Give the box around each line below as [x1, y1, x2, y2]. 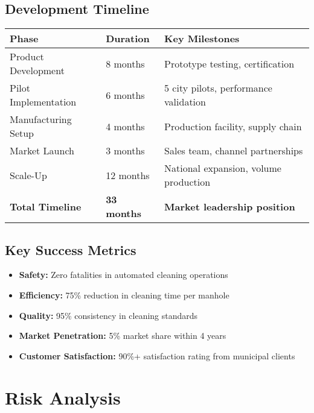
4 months [106, 119, 145, 133]
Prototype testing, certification [164, 56, 295, 71]
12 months [106, 168, 150, 182]
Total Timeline [10, 199, 82, 213]
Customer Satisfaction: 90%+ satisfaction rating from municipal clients [19, 349, 295, 362]
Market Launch [10, 143, 74, 158]
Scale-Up [10, 168, 47, 182]
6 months [106, 87, 145, 102]
